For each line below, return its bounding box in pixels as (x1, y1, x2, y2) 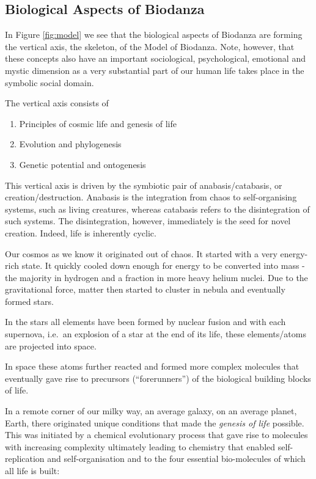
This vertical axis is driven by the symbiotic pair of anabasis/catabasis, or (5, 178, 282, 191)
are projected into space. (5, 339, 97, 352)
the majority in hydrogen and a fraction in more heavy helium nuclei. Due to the (5, 271, 308, 283)
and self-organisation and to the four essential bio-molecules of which (47, 452, 306, 465)
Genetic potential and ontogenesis (19, 158, 146, 170)
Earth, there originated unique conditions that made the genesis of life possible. (5, 416, 304, 429)
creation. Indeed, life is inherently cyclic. (5, 226, 156, 239)
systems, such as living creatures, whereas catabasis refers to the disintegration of (5, 202, 310, 215)
